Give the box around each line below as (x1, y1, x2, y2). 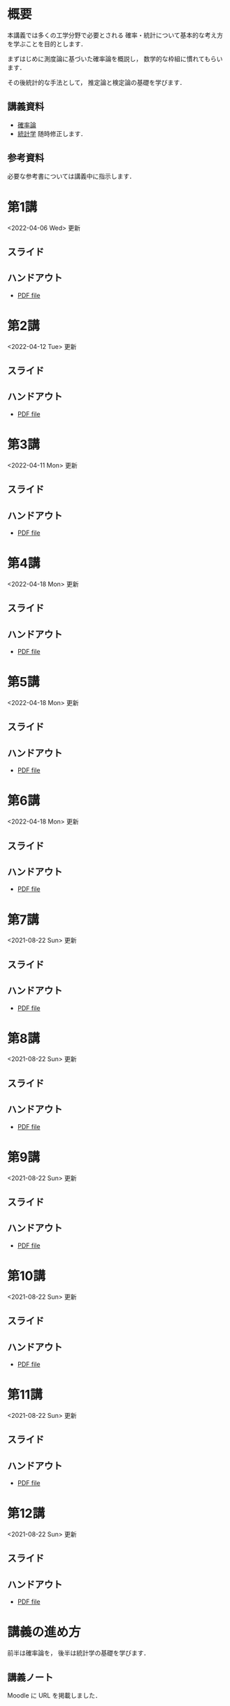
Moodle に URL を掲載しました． (7, 1691, 101, 1700)
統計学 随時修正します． (17, 129, 87, 137)
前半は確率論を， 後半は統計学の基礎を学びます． (7, 1649, 150, 1658)
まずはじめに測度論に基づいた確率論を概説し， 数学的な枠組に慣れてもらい (7, 54, 223, 63)
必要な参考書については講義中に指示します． (7, 172, 136, 180)
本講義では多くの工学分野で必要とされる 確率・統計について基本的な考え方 (7, 31, 224, 39)
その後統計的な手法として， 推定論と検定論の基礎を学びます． (7, 78, 186, 86)
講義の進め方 (7, 1624, 82, 1640)
